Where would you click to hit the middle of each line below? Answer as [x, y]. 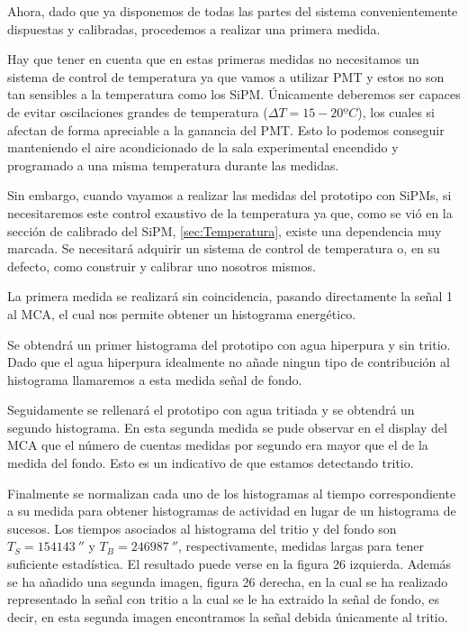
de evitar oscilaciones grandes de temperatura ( [138, 111]
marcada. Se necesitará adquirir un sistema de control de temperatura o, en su [224, 248]
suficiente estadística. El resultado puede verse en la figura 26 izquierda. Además [229, 564]
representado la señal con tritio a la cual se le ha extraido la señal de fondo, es [224, 599]
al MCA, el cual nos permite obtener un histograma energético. [182, 313]
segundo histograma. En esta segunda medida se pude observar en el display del [227, 427]
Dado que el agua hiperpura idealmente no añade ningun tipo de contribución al [229, 362]
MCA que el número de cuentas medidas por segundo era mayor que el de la [218, 445]
